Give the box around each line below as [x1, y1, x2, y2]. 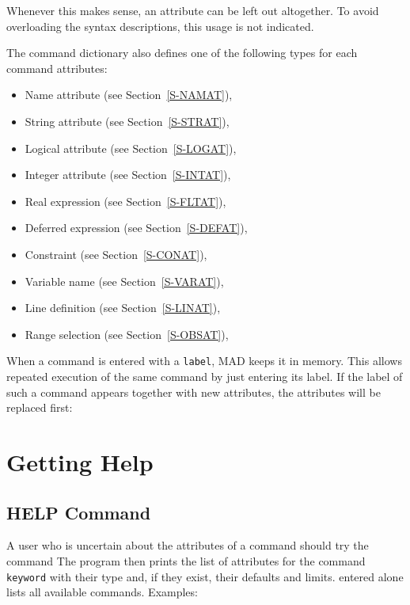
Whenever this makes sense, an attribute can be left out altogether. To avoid [6, 2, 379, 18]
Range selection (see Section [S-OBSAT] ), [25, 325, 229, 342]
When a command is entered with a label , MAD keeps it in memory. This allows [6, 352, 402, 369]
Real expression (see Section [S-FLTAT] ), [25, 192, 226, 209]
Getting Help [6, 445, 154, 478]
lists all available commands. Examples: [6, 584, 198, 600]
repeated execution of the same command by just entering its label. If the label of [6, 367, 403, 384]
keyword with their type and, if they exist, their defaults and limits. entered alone [6, 568, 404, 584]
